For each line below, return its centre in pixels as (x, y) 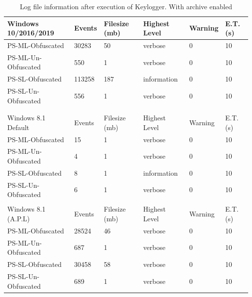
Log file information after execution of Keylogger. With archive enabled (126, 6)
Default (18, 127)
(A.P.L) (19, 218)
